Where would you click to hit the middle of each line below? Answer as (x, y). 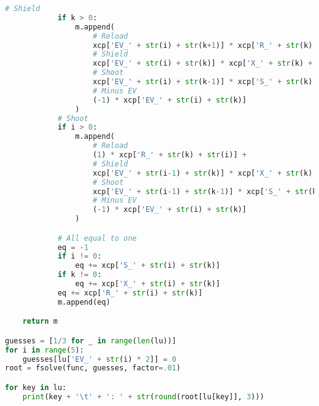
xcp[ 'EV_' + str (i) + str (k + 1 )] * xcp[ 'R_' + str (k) (203, 45)
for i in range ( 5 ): (44, 350)
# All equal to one (97, 238)
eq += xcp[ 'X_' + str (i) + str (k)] (148, 284)
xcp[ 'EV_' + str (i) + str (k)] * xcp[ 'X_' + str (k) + (203, 64)
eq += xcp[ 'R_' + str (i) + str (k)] (130, 293)
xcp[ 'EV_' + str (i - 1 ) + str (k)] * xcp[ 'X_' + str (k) (203, 173)
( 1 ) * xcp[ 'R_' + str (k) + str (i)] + (170, 155)
